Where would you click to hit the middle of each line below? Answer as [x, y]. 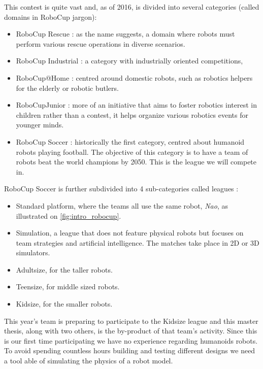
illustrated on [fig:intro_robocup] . [69, 215]
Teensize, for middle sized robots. [68, 287]
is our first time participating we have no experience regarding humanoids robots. [131, 340]
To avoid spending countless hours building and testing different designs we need [130, 350]
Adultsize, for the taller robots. [64, 269]
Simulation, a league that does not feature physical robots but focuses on [130, 233]
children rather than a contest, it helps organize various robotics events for [132, 114]
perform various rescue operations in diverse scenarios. [101, 43]
